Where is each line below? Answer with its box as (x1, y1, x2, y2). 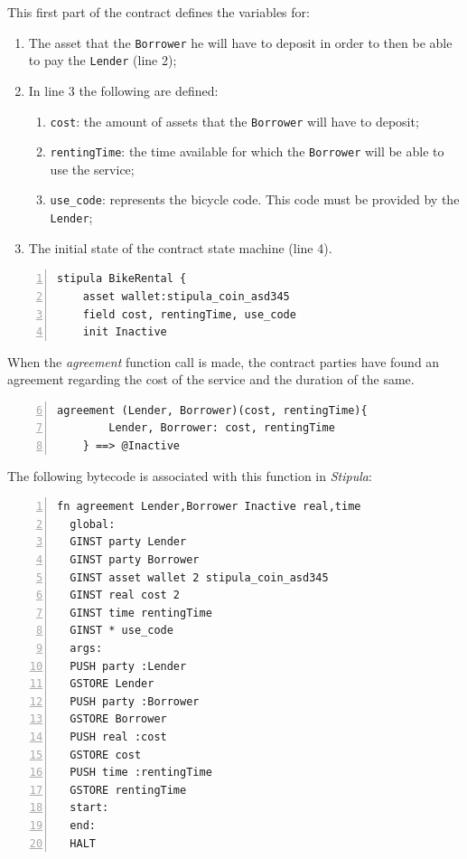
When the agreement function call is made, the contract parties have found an (7, 352, 440, 371)
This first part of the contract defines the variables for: (7, 3, 310, 21)
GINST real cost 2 (70, 589, 181, 602)
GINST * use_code (70, 624, 173, 637)
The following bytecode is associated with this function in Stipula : (7, 466, 372, 485)
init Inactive (82, 326, 167, 339)
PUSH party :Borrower (70, 694, 200, 708)
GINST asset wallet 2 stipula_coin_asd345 (70, 571, 329, 584)
